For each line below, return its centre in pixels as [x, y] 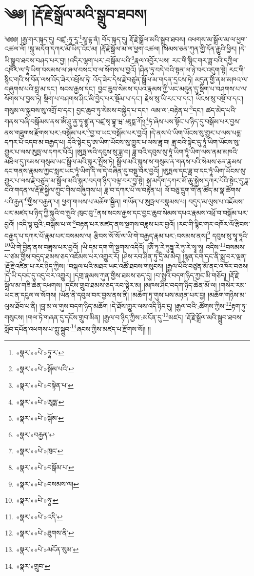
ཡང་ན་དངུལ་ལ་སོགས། [30, 294]
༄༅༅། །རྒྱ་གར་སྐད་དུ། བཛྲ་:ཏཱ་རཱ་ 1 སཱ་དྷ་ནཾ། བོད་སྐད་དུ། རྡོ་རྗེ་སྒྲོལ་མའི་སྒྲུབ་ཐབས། [95, 38]
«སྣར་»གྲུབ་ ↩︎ [33, 565]
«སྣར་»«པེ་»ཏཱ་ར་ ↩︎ [40, 352]
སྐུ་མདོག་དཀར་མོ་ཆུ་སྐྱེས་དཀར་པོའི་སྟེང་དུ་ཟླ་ [198, 180]
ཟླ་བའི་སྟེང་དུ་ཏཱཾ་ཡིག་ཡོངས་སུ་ [206, 142]
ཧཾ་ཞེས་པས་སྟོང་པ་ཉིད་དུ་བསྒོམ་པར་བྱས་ [195, 121]
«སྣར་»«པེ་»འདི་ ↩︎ [39, 516]
